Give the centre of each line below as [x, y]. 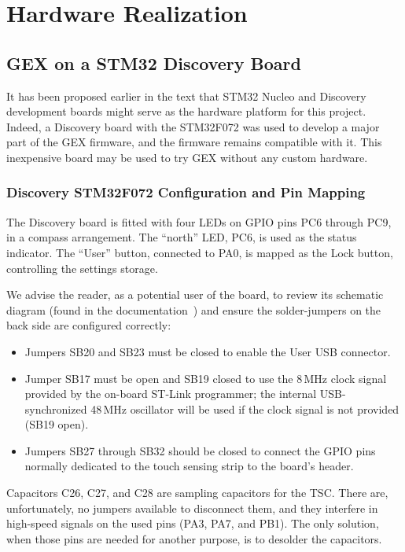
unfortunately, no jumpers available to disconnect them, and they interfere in [192, 508]
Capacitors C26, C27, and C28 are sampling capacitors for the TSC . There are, [197, 493]
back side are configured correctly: [89, 325]
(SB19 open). [57, 424]
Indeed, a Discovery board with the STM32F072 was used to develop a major [193, 126]
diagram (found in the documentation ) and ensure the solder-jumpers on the [194, 309]
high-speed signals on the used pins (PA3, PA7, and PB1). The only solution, [193, 523]
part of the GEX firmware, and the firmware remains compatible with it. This [194, 142]
